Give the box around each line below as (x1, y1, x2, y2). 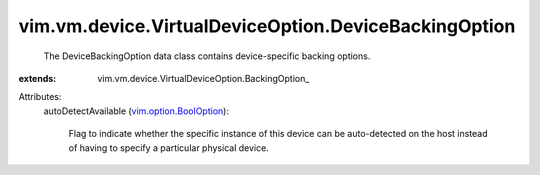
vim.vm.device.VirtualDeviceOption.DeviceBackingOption (18, 15, 516, 37)
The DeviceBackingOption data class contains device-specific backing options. (43, 50, 371, 62)
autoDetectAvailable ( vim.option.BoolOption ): (43, 105, 230, 117)
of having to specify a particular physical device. (68, 141, 269, 154)
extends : (18, 72, 57, 84)
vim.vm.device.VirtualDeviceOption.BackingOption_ (97, 72, 310, 84)
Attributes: (18, 91, 62, 103)
